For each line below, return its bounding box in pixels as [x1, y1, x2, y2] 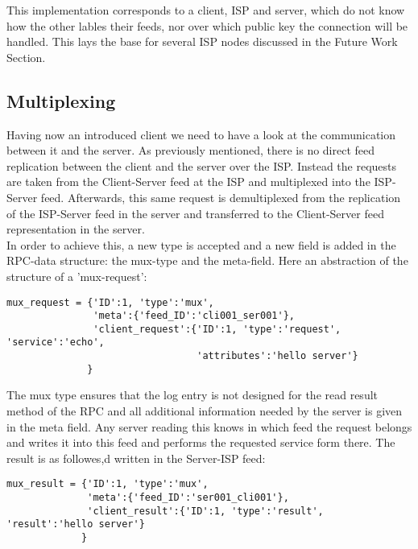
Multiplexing [6, 88, 116, 113]
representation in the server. [6, 221, 145, 237]
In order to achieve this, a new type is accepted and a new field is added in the [6, 236, 396, 253]
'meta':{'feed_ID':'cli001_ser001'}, [93, 310, 295, 322]
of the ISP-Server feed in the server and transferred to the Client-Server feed [6, 204, 384, 221]
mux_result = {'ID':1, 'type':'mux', [6, 478, 209, 490]
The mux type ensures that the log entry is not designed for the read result [6, 386, 379, 403]
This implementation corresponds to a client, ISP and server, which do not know [6, 2, 405, 18]
